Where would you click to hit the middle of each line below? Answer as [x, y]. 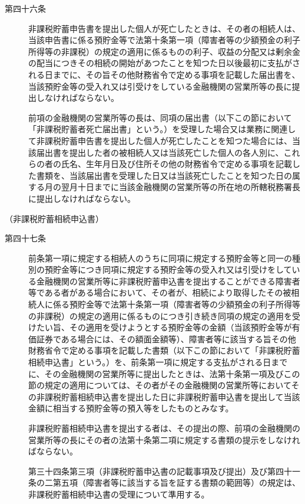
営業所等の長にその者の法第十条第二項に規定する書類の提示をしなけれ [164, 439]
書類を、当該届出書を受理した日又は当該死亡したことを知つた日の [164, 175]
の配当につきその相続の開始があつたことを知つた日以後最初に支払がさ [164, 63]
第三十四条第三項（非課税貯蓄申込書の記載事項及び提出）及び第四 [156, 471]
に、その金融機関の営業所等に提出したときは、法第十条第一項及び [156, 373]
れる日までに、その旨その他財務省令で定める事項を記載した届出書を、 [164, 74]
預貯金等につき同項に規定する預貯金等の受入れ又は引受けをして [168, 269]
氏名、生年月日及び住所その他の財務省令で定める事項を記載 [176, 164]
